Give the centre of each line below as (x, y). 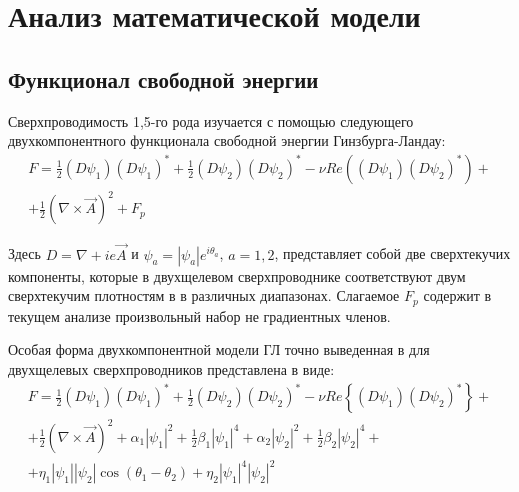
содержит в (457, 295)
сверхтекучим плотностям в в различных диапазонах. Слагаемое (204, 295)
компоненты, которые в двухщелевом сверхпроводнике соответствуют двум (237, 275)
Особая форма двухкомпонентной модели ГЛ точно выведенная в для (219, 349)
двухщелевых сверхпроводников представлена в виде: (171, 368)
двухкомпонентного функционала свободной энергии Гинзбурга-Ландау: (227, 140)
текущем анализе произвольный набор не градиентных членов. (199, 315)
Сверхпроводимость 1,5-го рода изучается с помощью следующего (211, 120)
